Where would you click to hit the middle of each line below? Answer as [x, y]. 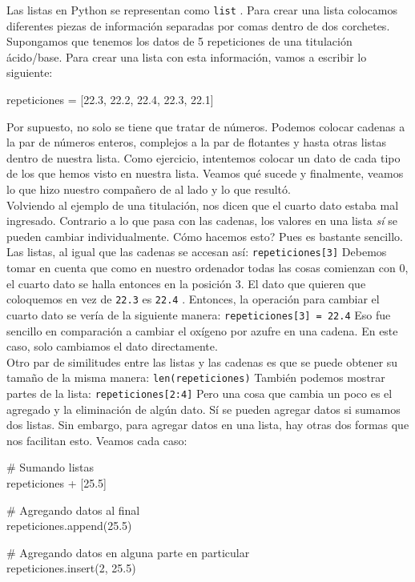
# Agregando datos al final [73, 510]
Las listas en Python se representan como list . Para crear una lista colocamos [202, 10]
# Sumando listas [50, 467]
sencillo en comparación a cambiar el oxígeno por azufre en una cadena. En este [202, 330]
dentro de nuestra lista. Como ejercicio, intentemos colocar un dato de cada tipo [203, 157]
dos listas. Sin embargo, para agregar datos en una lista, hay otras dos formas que [208, 425]
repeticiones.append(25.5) [69, 526]
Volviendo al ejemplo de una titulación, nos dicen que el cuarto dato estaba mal [203, 205]
